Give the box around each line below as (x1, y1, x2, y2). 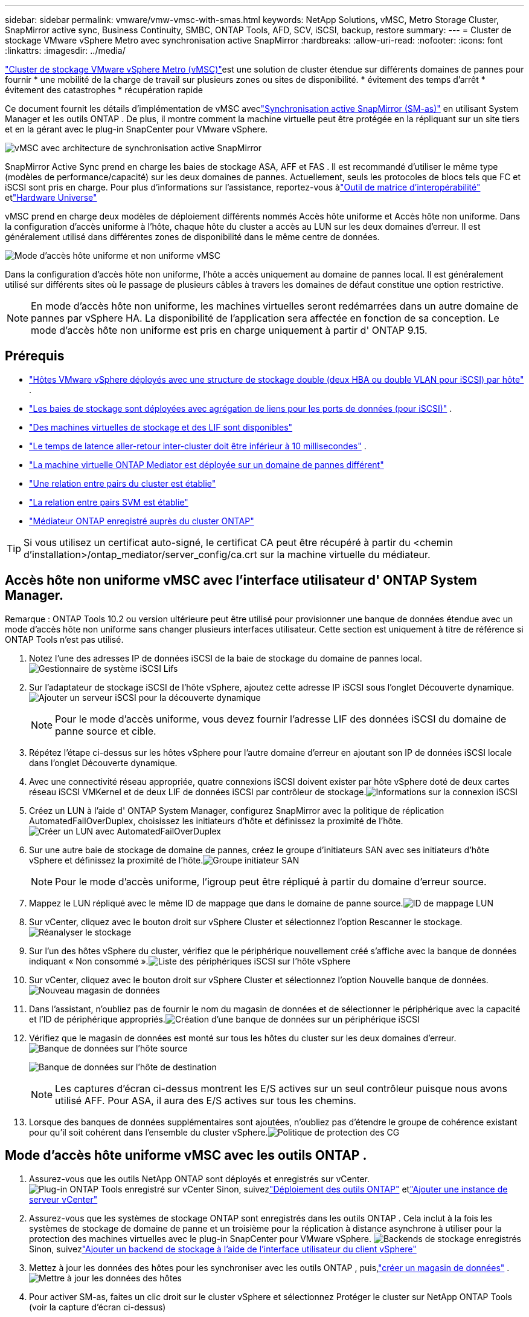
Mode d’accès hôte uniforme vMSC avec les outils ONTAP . (5, 1148, 367, 1163)
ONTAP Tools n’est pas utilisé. (5, 634, 124, 645)
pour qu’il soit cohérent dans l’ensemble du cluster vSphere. (29, 1127, 268, 1137)
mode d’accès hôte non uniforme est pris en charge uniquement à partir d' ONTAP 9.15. (31, 324, 428, 336)
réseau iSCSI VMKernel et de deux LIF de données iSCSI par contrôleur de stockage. (29, 786, 367, 797)
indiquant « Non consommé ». (29, 955, 149, 966)
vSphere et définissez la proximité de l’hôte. (29, 854, 204, 865)
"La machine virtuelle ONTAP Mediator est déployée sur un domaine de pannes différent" (29, 459, 384, 470)
